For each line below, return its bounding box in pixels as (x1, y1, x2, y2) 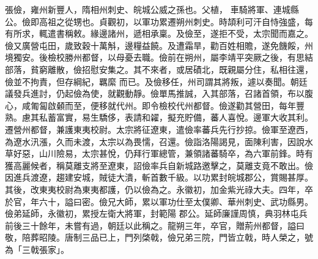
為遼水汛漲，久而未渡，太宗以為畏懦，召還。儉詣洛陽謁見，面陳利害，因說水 (5, 135, 313, 148)
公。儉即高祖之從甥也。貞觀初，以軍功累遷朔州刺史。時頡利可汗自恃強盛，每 (5, 15, 313, 28)
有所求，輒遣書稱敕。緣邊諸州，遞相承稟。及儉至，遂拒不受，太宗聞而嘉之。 (5, 27, 313, 40)
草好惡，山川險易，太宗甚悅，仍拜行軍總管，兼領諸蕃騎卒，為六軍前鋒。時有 (5, 147, 313, 160)
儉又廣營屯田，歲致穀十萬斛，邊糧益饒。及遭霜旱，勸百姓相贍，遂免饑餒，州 (5, 39, 313, 51)
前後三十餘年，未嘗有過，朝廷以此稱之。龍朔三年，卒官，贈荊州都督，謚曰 (5, 219, 305, 231)
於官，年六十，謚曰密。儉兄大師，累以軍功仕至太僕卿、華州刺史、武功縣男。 (5, 195, 313, 208)
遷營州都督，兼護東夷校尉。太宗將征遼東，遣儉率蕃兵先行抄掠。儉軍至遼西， (5, 122, 313, 135)
